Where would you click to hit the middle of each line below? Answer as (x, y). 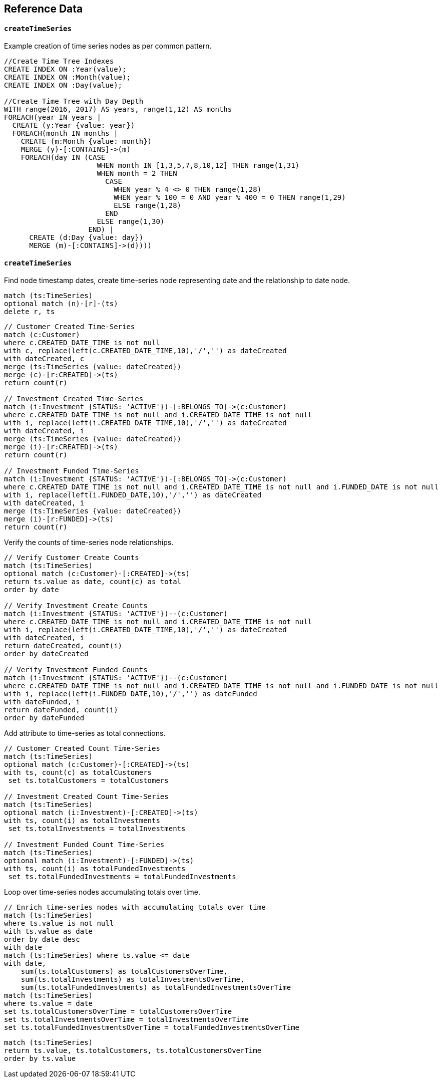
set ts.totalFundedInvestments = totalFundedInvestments (122, 877)
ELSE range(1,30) (131, 222)
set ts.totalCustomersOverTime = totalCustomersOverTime (118, 1012)
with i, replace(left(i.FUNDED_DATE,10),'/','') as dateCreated (133, 495)
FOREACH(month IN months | (65, 133)
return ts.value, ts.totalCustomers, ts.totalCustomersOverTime (133, 1051)
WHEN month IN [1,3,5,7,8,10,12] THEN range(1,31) (198, 166)
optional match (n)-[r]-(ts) (61, 304)
